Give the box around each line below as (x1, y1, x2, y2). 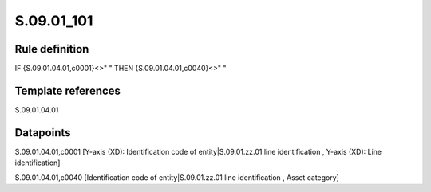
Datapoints (14, 126, 71, 139)
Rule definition (14, 42, 89, 56)
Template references (14, 84, 121, 97)
